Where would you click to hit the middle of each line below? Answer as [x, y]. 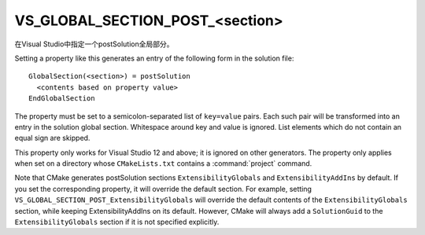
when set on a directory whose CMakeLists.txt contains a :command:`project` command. [163, 163]
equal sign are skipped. [52, 138]
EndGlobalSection [62, 99]
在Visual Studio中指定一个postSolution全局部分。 [94, 44]
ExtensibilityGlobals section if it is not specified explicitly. [117, 222]
